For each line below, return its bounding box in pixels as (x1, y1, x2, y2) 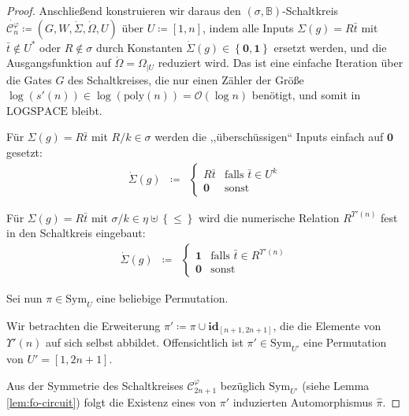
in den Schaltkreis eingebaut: (6, 225, 146, 241)
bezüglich (220, 377, 266, 393)
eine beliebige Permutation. (96, 289, 229, 306)
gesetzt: (6, 144, 43, 161)
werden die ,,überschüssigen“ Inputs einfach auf (154, 128, 384, 145)
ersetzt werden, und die (273, 39, 387, 55)
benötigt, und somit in (251, 87, 361, 103)
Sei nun (6, 289, 43, 306)
